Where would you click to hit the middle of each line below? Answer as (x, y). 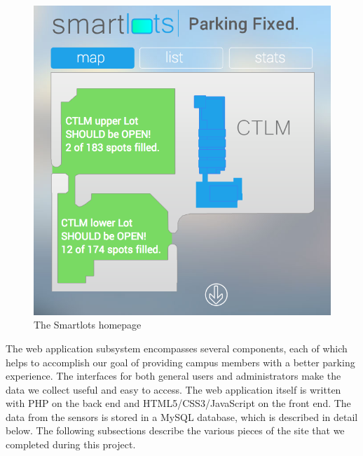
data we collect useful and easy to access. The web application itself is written (173, 389)
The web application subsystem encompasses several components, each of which (177, 348)
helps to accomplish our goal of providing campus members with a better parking (180, 362)
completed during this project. (71, 444)
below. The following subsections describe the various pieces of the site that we (175, 430)
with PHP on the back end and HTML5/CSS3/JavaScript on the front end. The (178, 403)
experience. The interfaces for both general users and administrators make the (173, 376)
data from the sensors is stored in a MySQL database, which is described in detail (182, 416)
